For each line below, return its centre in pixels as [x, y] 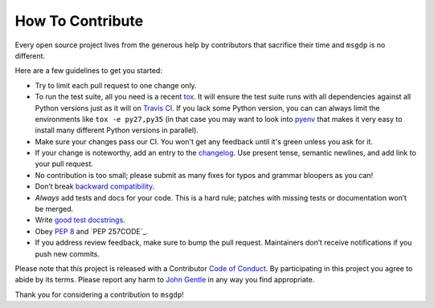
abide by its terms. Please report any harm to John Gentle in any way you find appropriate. [165, 280]
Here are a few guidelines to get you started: [88, 71]
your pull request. [64, 164]
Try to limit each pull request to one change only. [116, 85]
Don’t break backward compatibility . [95, 186]
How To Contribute [79, 21]
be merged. [54, 209]
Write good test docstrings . [80, 220]
